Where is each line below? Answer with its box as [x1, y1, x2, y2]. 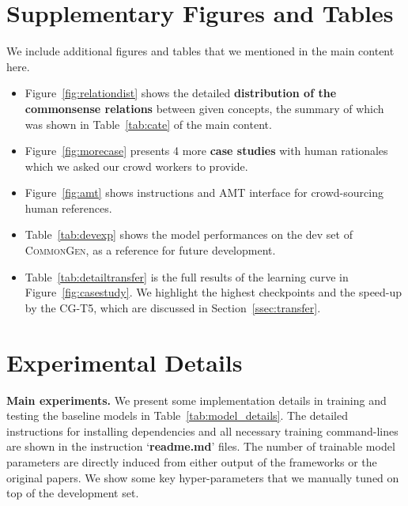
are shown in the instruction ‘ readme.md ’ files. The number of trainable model [6, 438, 395, 455]
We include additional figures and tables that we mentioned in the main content [6, 43, 395, 59]
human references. [25, 199, 112, 216]
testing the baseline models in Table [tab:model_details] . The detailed [6, 407, 349, 424]
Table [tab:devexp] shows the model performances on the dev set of [25, 226, 353, 243]
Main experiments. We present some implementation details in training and [6, 391, 387, 408]
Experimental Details [6, 346, 243, 378]
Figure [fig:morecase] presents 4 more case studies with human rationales [25, 142, 388, 159]
